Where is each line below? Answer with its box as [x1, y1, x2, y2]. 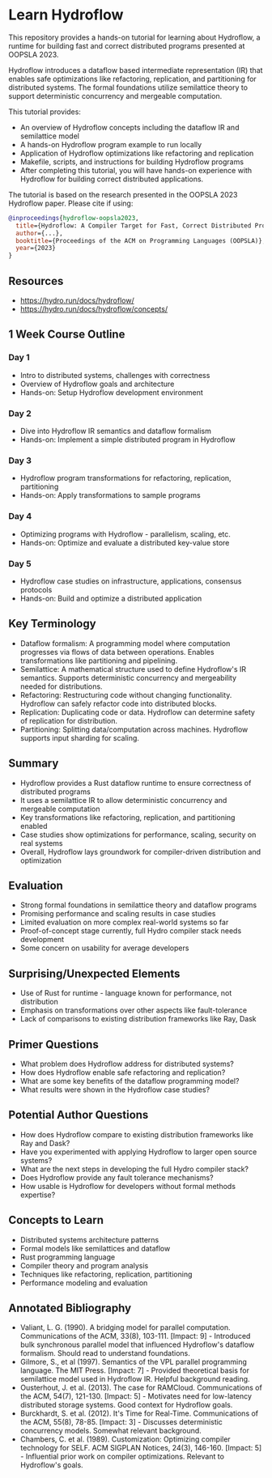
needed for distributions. [19, 682, 103, 691]
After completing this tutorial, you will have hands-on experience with [19, 165, 253, 175]
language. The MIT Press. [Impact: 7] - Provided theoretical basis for [19, 1365, 249, 1375]
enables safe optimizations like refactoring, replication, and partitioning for [8, 74, 257, 83]
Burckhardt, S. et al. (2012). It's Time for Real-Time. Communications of [19, 1408, 259, 1418]
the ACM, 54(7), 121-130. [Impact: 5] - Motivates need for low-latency [19, 1391, 253, 1401]
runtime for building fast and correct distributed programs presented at [8, 40, 245, 50]
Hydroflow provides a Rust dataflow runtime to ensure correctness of [19, 778, 252, 788]
